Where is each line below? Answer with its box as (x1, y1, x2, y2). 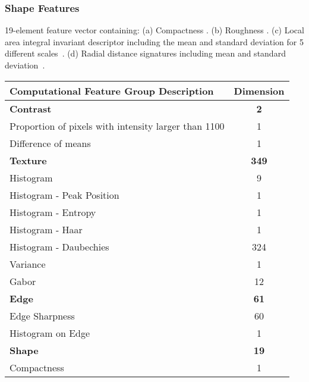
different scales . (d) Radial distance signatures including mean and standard (5, 47, 286, 60)
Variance (10, 256, 46, 271)
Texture (10, 153, 47, 167)
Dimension (234, 83, 285, 98)
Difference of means (10, 136, 91, 150)
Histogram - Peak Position (10, 187, 119, 202)
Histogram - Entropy (10, 205, 96, 219)
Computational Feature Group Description (10, 83, 214, 98)
